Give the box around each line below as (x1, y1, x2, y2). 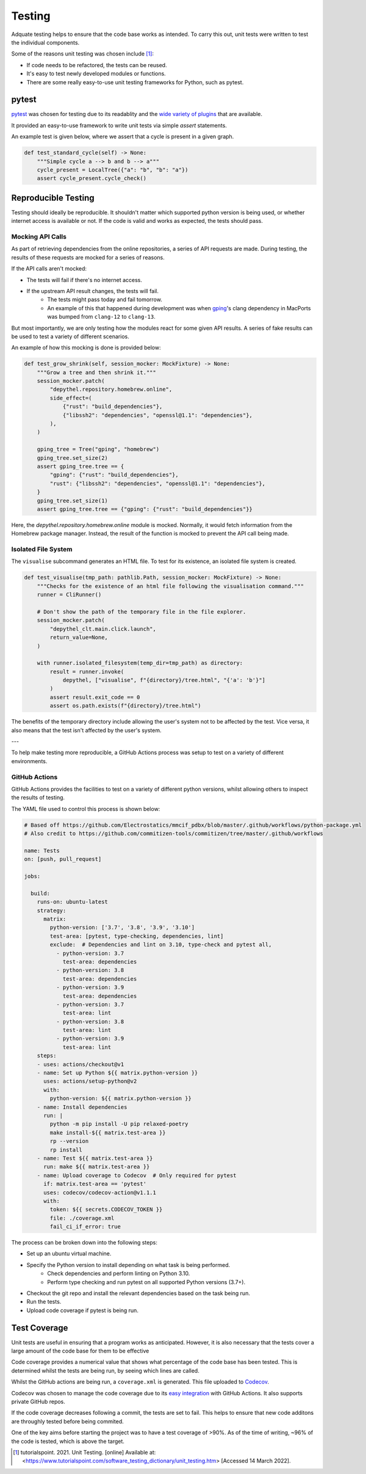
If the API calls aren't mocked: (11, 265, 87, 272)
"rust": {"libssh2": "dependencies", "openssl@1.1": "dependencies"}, (49, 480, 265, 487)
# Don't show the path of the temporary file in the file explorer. (37, 608, 246, 615)
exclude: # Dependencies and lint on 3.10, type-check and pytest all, (49, 941, 272, 948)
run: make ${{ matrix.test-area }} (43, 1163, 150, 1171)
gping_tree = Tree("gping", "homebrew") (37, 446, 160, 453)
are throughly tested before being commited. (11, 1417, 124, 1425)
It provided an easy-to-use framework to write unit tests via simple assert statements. (11, 122, 227, 129)
